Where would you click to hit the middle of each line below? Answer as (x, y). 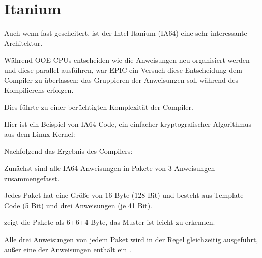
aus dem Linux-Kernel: (40, 134)
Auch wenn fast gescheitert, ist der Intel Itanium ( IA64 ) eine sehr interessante (126, 33)
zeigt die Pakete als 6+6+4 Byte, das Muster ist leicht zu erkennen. (110, 222)
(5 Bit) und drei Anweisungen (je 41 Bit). (88, 205)
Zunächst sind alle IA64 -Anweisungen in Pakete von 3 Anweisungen (110, 168)
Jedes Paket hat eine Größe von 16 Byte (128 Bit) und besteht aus (108, 195)
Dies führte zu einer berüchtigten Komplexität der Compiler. (99, 107)
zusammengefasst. (32, 178)
